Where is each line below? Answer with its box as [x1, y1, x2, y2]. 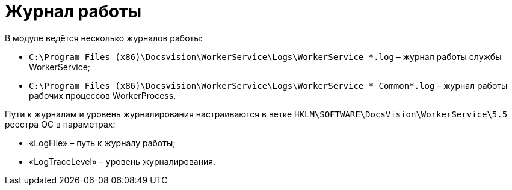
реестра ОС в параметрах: [5, 119, 116, 129]
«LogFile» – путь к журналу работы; [29, 137, 176, 148]
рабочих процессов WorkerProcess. [29, 90, 176, 101]
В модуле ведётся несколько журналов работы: [5, 32, 203, 43]
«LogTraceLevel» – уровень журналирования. [29, 156, 216, 167]
